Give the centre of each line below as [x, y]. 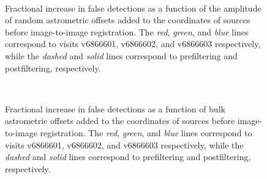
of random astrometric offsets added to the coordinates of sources [128, 20]
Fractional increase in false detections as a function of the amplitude [133, 8]
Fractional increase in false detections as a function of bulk [115, 108]
